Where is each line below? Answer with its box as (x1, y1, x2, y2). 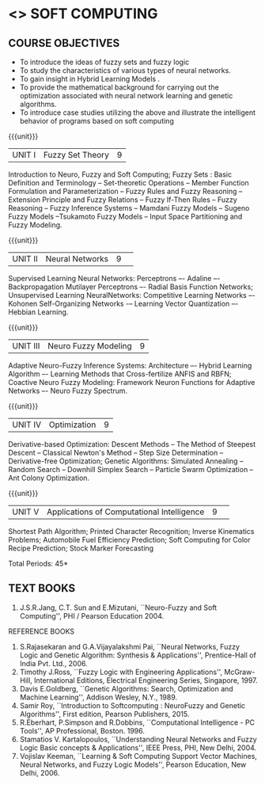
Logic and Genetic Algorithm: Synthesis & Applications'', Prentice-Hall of (19, 650, 257, 660)
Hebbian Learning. (8, 307, 69, 317)
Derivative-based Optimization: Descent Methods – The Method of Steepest (8, 440, 256, 448)
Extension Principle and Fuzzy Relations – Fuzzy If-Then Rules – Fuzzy (8, 195, 237, 204)
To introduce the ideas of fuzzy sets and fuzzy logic (19, 57, 190, 67)
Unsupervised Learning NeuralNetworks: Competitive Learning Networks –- (8, 291, 256, 299)
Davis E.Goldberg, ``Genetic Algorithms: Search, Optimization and (19, 684, 233, 693)
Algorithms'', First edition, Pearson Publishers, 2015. (19, 709, 190, 718)
